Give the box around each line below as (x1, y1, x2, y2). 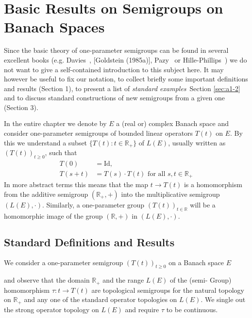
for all (148, 170, 166, 177)
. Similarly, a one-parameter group (42, 200, 145, 210)
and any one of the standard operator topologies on (24, 294, 177, 304)
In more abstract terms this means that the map (4, 179, 149, 190)
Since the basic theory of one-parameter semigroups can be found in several (4, 45, 229, 55)
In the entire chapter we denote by (4, 118, 107, 128)
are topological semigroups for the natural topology (91, 285, 245, 295)
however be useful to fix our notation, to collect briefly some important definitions (4, 74, 248, 84)
